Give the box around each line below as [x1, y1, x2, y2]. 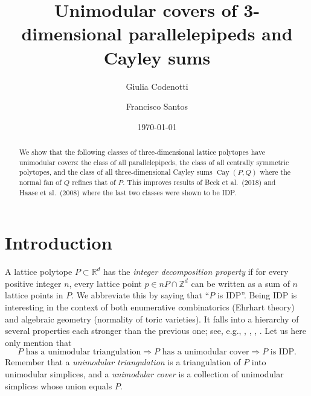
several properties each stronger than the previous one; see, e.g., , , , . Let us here [5, 324, 307, 337]
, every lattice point [69, 277, 142, 289]
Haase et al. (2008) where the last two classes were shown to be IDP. [19, 187, 237, 197]
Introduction [5, 230, 112, 255]
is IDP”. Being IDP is [217, 289, 297, 301]
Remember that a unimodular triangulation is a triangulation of [5, 356, 241, 368]
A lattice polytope [5, 265, 72, 278]
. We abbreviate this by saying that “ [71, 289, 210, 301]
